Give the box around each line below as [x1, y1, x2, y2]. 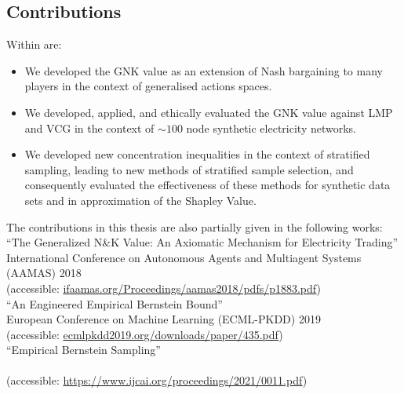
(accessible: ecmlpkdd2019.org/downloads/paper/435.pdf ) [6, 326, 283, 342]
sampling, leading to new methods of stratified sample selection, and [24, 161, 354, 177]
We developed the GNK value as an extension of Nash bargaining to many [24, 62, 383, 78]
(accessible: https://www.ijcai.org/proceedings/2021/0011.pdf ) [6, 372, 308, 389]
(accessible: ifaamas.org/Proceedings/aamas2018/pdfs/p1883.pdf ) [6, 279, 321, 296]
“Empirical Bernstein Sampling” [6, 341, 161, 358]
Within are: [6, 36, 62, 53]
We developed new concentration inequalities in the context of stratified [24, 146, 370, 162]
